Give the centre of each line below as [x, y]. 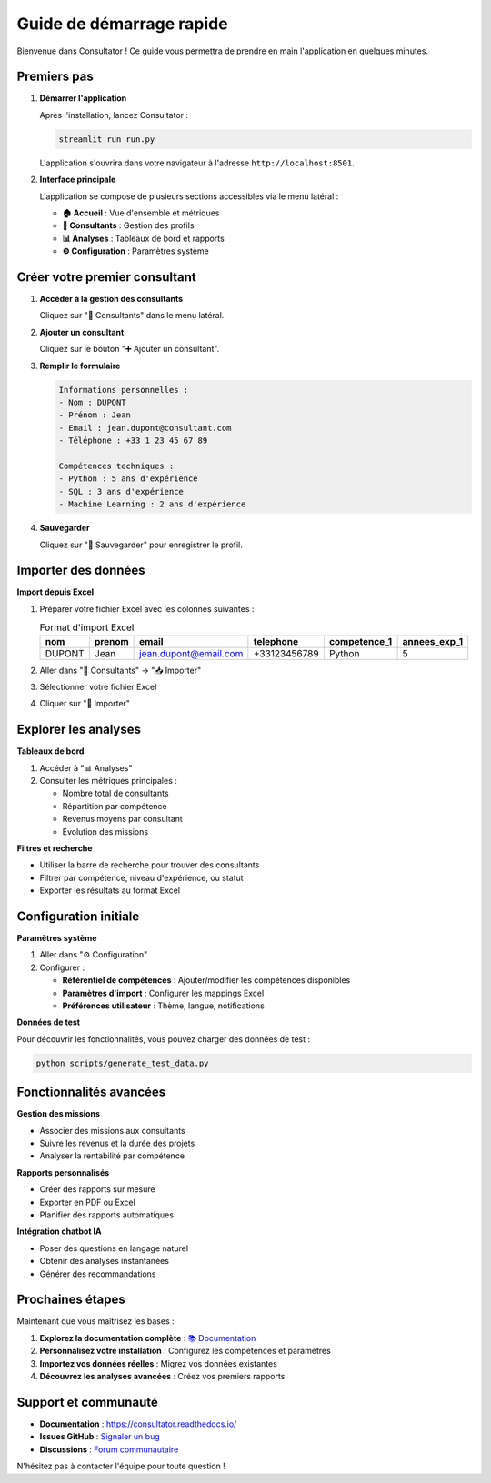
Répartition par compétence [115, 806]
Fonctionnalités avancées [91, 1092]
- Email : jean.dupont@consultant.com [145, 428]
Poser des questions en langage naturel [114, 1248]
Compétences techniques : [116, 466]
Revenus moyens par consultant [123, 819]
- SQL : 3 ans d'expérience [121, 491]
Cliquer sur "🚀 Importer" [85, 704]
